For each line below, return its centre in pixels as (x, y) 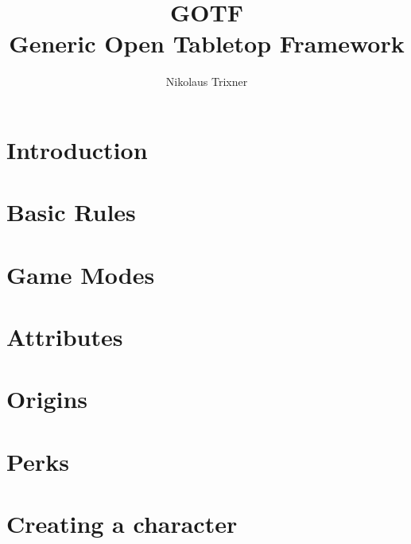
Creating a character (122, 524)
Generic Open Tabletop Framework (207, 43)
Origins (47, 399)
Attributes (65, 337)
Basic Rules (71, 212)
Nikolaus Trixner (207, 82)
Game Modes (81, 274)
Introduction (77, 149)
